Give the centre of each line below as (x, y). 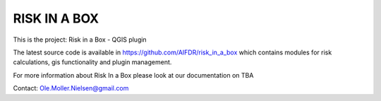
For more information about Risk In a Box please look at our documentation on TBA (133, 75)
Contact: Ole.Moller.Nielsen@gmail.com (71, 88)
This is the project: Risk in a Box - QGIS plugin (80, 40)
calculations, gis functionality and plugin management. (92, 62)
